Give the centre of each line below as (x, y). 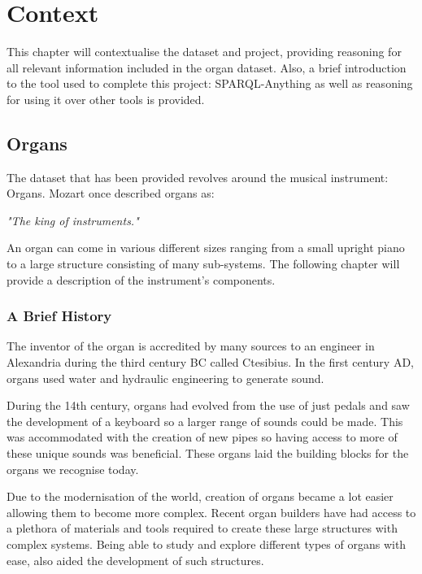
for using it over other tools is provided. (106, 99)
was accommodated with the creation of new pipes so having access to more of (202, 437)
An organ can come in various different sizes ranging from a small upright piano (206, 248)
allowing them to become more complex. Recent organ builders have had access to (211, 512)
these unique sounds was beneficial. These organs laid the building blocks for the (208, 453)
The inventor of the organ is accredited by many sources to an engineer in (191, 346)
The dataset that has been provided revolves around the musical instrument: (198, 177)
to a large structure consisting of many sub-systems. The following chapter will (203, 264)
